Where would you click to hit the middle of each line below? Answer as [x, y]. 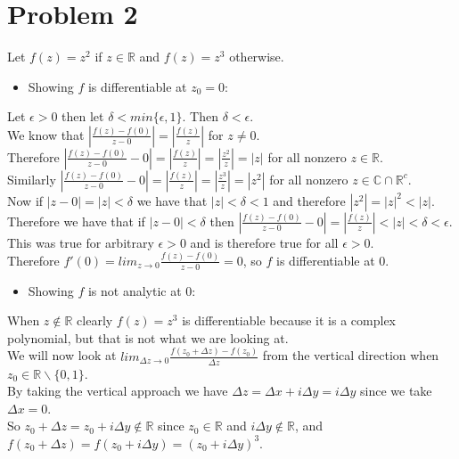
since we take [396, 391]
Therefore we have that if [76, 221]
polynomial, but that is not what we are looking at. [148, 337]
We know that [46, 134]
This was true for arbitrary [81, 242]
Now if [25, 200]
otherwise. [257, 57]
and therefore [309, 200]
